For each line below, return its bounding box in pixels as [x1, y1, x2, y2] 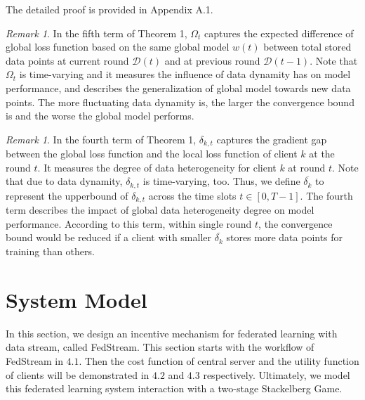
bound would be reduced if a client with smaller [6, 230, 212, 245]
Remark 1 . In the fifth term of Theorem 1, [6, 25, 187, 40]
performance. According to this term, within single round [6, 216, 252, 231]
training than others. [6, 244, 95, 259]
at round [288, 160, 326, 174]
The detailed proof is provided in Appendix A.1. [6, 2, 213, 16]
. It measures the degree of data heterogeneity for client [37, 160, 277, 174]
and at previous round [164, 53, 260, 67]
